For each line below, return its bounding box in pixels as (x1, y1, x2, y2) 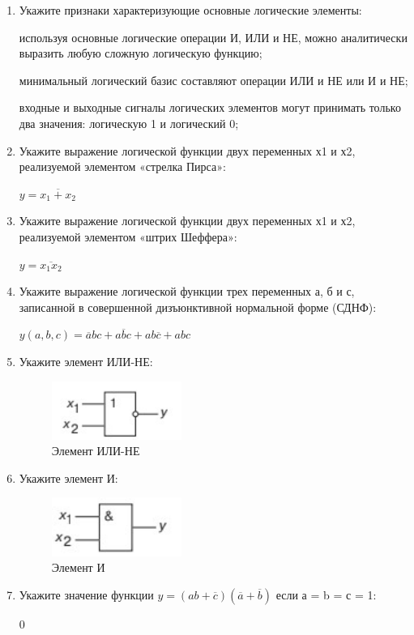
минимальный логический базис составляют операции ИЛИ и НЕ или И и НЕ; (19, 71, 408, 88)
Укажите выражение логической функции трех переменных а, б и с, (19, 283, 355, 300)
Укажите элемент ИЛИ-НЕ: (19, 352, 153, 369)
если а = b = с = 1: (275, 586, 377, 603)
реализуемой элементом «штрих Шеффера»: (19, 228, 237, 245)
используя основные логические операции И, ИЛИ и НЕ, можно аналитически (19, 28, 408, 45)
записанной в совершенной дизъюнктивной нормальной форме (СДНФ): (19, 298, 377, 315)
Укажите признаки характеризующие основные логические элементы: (19, 2, 362, 18)
